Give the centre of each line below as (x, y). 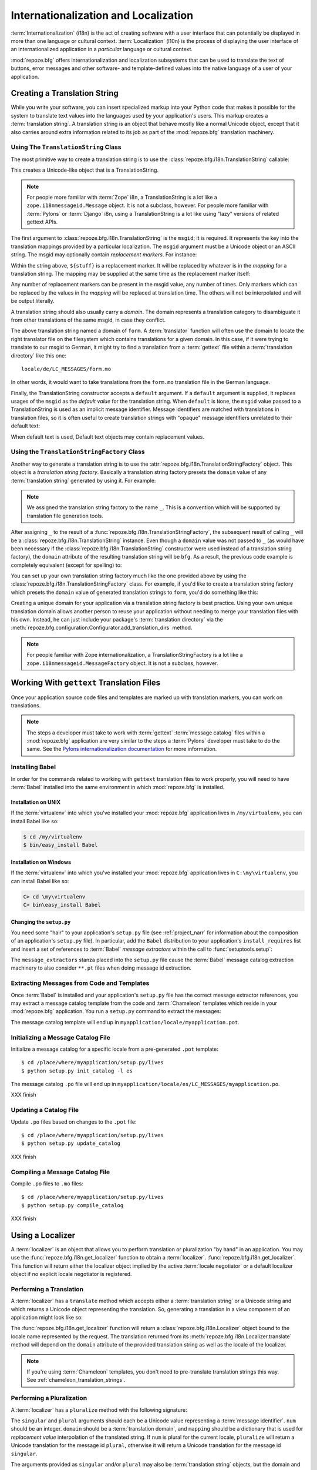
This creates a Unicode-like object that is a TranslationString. (85, 170)
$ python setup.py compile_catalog (72, 1205)
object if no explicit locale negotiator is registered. (71, 1274)
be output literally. (33, 301)
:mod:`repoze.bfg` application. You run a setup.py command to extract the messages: (116, 1011)
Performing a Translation (47, 1289)
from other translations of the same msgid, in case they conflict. (88, 320)
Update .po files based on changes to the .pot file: (74, 1122)
